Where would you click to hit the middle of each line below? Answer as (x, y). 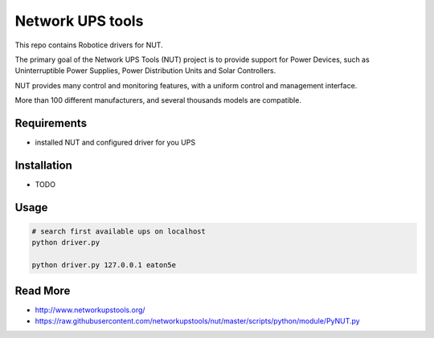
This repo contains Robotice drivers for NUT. (89, 45)
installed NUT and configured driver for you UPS (115, 143)
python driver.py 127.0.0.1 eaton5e (104, 265)
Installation (43, 165)
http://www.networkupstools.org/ (90, 310)
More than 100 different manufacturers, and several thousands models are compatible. (158, 100)
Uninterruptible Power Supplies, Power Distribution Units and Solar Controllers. (145, 71)
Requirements (51, 123)
